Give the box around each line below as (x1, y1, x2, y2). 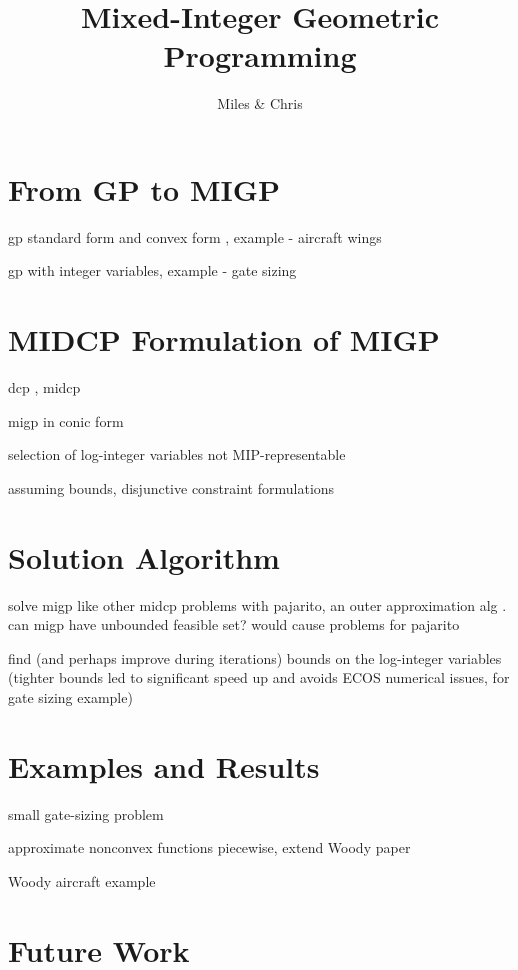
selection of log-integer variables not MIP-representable (8, 444, 346, 465)
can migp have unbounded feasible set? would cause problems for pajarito (8, 614, 460, 635)
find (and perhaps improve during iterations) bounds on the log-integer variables (8, 647, 502, 668)
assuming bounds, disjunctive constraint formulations (8, 477, 335, 498)
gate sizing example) (8, 687, 133, 708)
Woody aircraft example (8, 870, 156, 891)
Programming (163, 35, 357, 76)
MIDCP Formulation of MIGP (8, 319, 440, 360)
